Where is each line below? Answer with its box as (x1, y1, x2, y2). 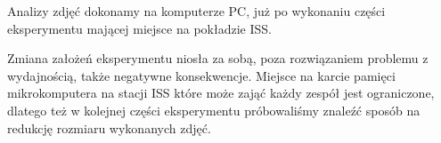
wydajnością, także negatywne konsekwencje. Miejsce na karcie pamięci (7, 66, 396, 84)
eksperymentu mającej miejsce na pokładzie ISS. (7, 19, 272, 37)
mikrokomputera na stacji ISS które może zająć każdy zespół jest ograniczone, (7, 83, 435, 102)
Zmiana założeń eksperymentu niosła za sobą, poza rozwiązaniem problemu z (7, 49, 429, 68)
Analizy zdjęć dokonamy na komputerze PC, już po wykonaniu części (7, 2, 386, 20)
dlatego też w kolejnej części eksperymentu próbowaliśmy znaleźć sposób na (7, 100, 421, 119)
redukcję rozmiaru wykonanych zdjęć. (7, 118, 211, 137)
